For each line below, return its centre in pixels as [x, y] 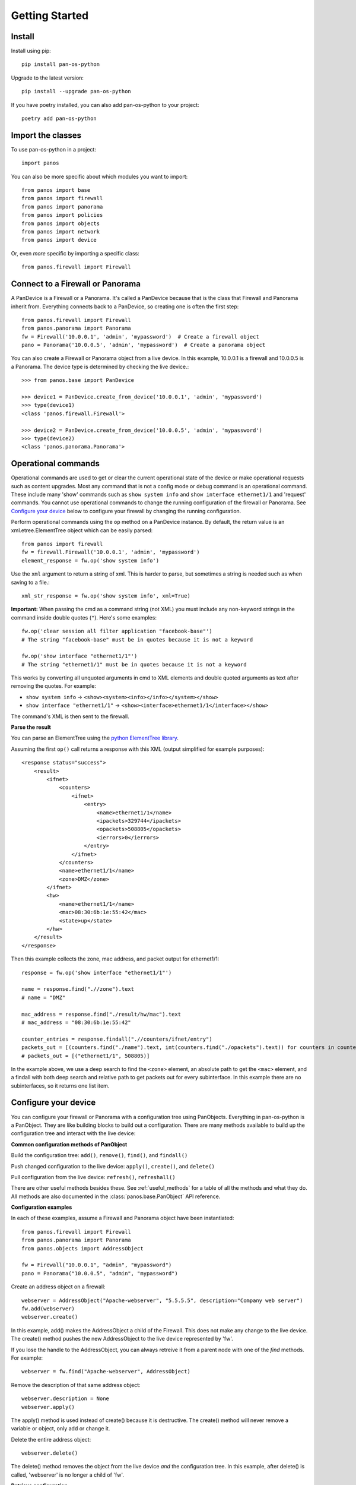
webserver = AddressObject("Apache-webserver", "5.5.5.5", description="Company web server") [162, 1300]
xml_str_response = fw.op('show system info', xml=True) [106, 596]
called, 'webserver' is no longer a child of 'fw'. [68, 1475]
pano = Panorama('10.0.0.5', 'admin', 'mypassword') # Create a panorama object [144, 345]
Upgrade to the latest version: [47, 78]
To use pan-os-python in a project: [53, 149]
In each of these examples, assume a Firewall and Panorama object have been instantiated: [123, 1218]
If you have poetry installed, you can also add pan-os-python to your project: [105, 105]
